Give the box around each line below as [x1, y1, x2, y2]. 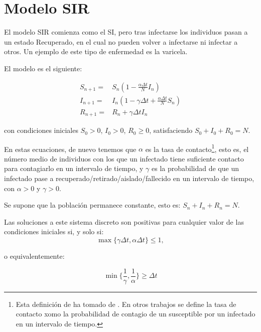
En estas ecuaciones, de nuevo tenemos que [4, 143, 137, 154]
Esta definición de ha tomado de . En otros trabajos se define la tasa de [16, 298, 236, 309]
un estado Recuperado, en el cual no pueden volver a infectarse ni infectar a [4, 36, 238, 47]
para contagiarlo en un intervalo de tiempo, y [4, 163, 144, 174]
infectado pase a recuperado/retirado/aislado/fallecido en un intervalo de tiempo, [4, 173, 254, 184]
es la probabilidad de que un [152, 163, 239, 174]
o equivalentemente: [4, 251, 65, 261]
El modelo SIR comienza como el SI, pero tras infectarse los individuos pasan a [4, 27, 248, 37]
